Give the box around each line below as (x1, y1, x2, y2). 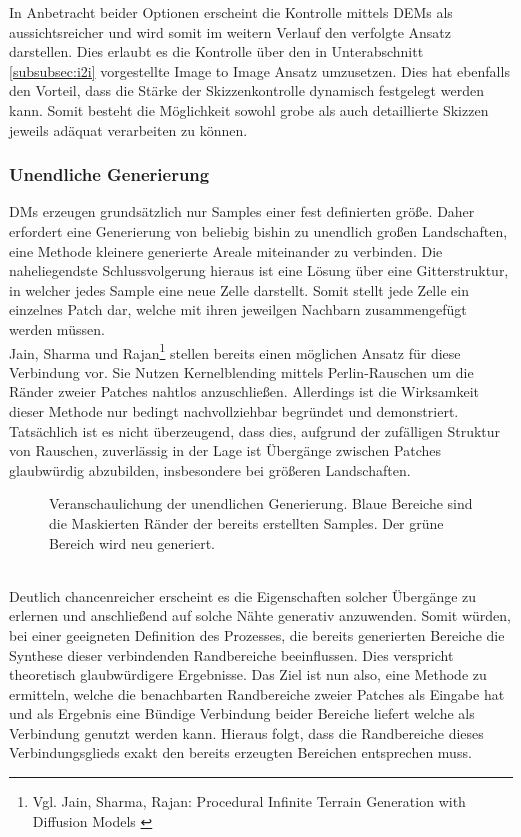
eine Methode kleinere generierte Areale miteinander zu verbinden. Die (9, 240, 443, 261)
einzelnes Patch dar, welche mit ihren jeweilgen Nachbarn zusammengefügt (9, 299, 467, 320)
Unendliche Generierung (9, 162, 210, 187)
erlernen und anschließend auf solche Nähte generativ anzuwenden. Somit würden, (9, 605, 511, 626)
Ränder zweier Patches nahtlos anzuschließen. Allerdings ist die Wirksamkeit (9, 381, 479, 402)
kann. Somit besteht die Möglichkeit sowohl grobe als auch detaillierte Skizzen (9, 99, 489, 120)
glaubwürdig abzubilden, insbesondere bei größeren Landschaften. (9, 459, 411, 480)
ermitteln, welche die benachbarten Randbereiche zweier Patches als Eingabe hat (9, 683, 505, 704)
